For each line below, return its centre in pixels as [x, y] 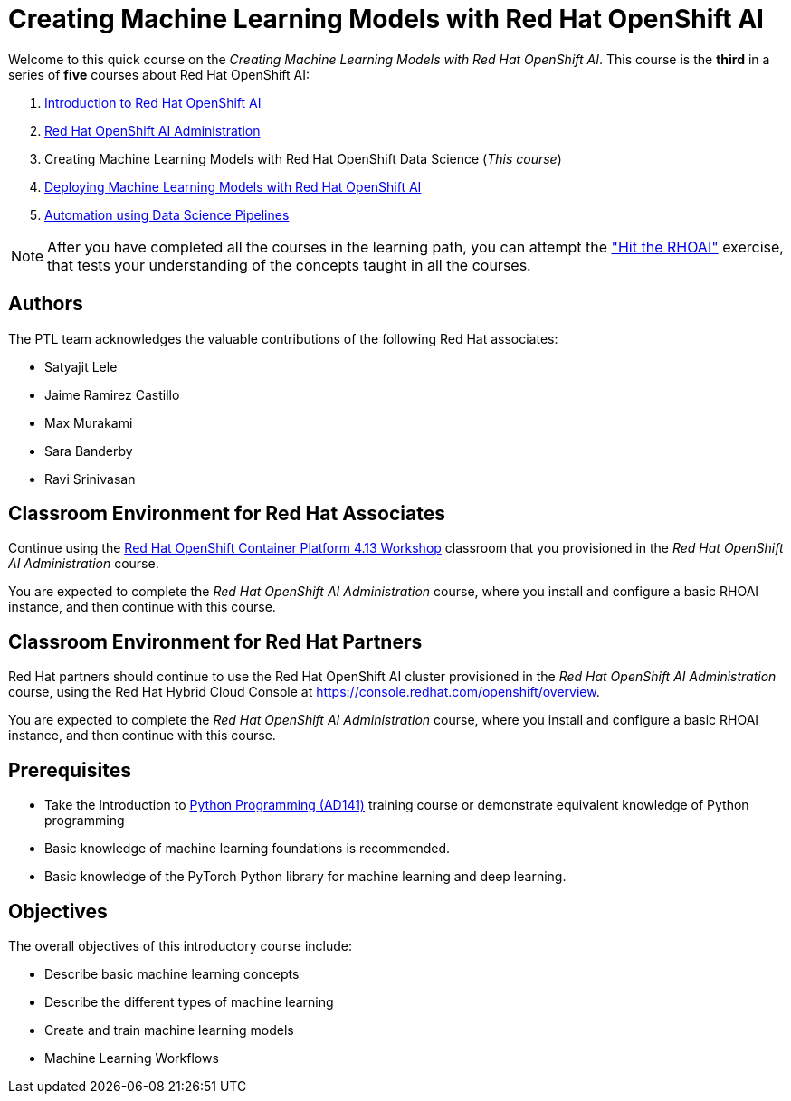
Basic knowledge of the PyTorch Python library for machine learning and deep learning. [305, 877]
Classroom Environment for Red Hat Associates [227, 514]
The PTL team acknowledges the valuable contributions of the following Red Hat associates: [283, 338]
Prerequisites [70, 770]
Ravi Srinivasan [90, 479]
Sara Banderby [89, 451]
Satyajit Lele [81, 366]
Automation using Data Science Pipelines [167, 214]
